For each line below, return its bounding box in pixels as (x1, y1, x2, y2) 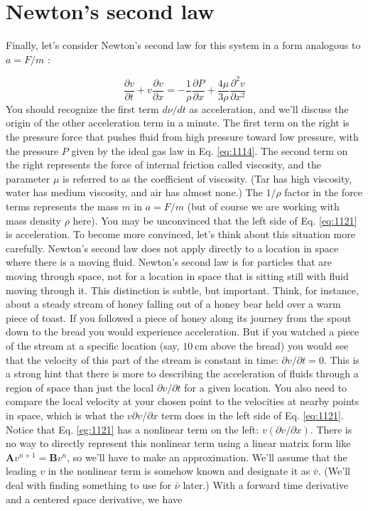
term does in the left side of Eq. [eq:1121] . (161, 407, 344, 422)
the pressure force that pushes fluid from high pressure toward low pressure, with (6, 129, 359, 144)
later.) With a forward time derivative (183, 477, 349, 492)
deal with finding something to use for (6, 477, 172, 492)
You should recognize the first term (6, 101, 159, 116)
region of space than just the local (6, 380, 154, 394)
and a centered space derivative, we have (6, 491, 183, 506)
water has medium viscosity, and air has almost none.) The (6, 185, 263, 200)
